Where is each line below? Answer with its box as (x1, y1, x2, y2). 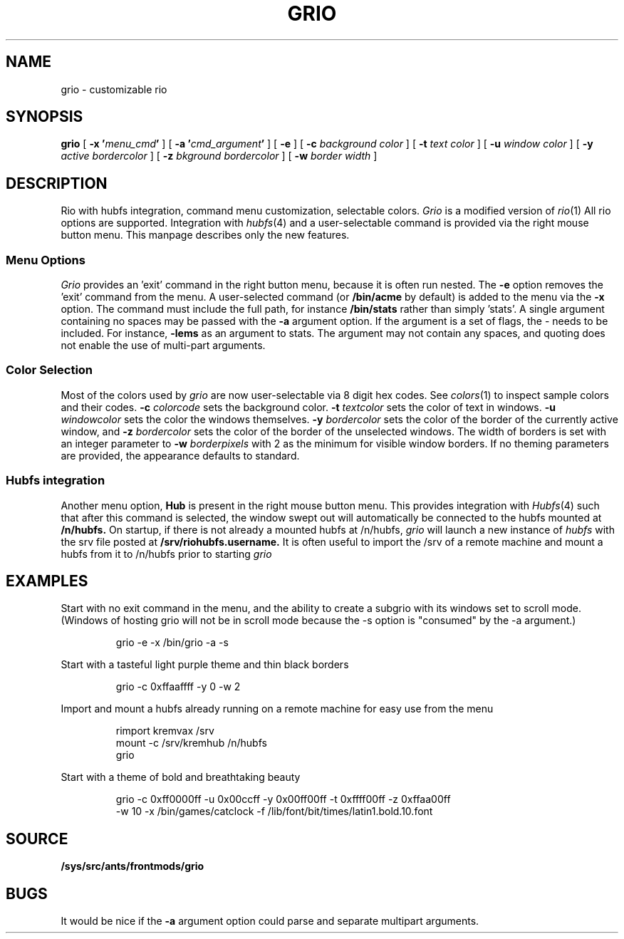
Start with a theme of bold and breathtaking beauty (61, 771, 301, 784)
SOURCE (6, 829, 68, 848)
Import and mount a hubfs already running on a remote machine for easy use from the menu (61, 702, 494, 715)
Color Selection (6, 363, 93, 378)
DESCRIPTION (6, 174, 108, 192)
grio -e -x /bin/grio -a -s (115, 636, 229, 649)
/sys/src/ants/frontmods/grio (61, 860, 204, 873)
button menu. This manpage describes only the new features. (61, 229, 350, 242)
